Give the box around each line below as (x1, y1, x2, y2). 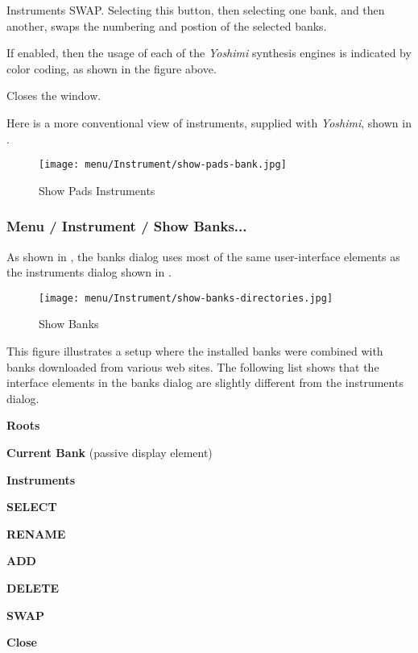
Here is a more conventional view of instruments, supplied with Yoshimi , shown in (6, 114, 412, 131)
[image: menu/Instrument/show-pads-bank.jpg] (39, 159, 287, 171)
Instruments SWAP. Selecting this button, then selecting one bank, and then (6, 2, 385, 18)
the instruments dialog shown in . (6, 264, 172, 281)
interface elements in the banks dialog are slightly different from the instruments (6, 374, 404, 391)
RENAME (6, 525, 66, 542)
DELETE (6, 580, 59, 596)
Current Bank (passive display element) (6, 444, 213, 461)
